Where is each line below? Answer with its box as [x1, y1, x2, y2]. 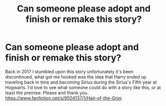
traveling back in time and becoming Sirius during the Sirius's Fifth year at [5, 79, 157, 85]
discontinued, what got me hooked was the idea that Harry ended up [5, 74, 147, 80]
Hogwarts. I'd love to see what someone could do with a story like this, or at [5, 84, 161, 90]
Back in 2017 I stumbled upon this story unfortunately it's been [5, 68, 134, 75]
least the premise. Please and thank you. [5, 90, 89, 96]
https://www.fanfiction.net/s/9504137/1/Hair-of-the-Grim [5, 95, 122, 101]
